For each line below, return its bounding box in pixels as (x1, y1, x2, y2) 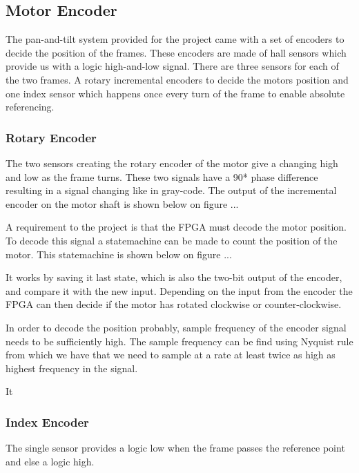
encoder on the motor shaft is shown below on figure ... (6, 196, 239, 211)
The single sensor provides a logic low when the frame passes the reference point (6, 441, 345, 455)
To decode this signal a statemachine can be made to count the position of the (6, 233, 338, 247)
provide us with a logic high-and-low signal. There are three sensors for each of (6, 59, 339, 73)
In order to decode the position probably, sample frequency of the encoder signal (6, 320, 347, 334)
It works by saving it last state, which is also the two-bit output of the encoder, (6, 270, 342, 284)
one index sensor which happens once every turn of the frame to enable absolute (6, 86, 345, 100)
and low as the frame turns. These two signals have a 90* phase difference (6, 169, 318, 184)
